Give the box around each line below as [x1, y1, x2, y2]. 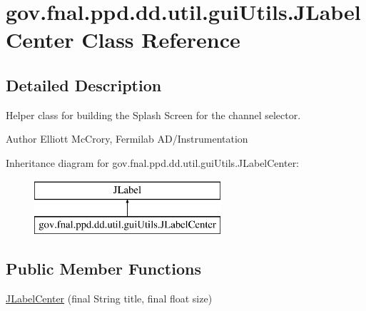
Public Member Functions [6, 258, 201, 280]
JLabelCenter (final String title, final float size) [6, 290, 213, 305]
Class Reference [81, 25, 240, 54]
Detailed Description [6, 73, 162, 96]
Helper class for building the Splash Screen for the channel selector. [6, 107, 301, 122]
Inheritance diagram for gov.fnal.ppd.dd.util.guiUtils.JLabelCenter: [6, 155, 300, 170]
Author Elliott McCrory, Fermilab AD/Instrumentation [6, 131, 248, 146]
